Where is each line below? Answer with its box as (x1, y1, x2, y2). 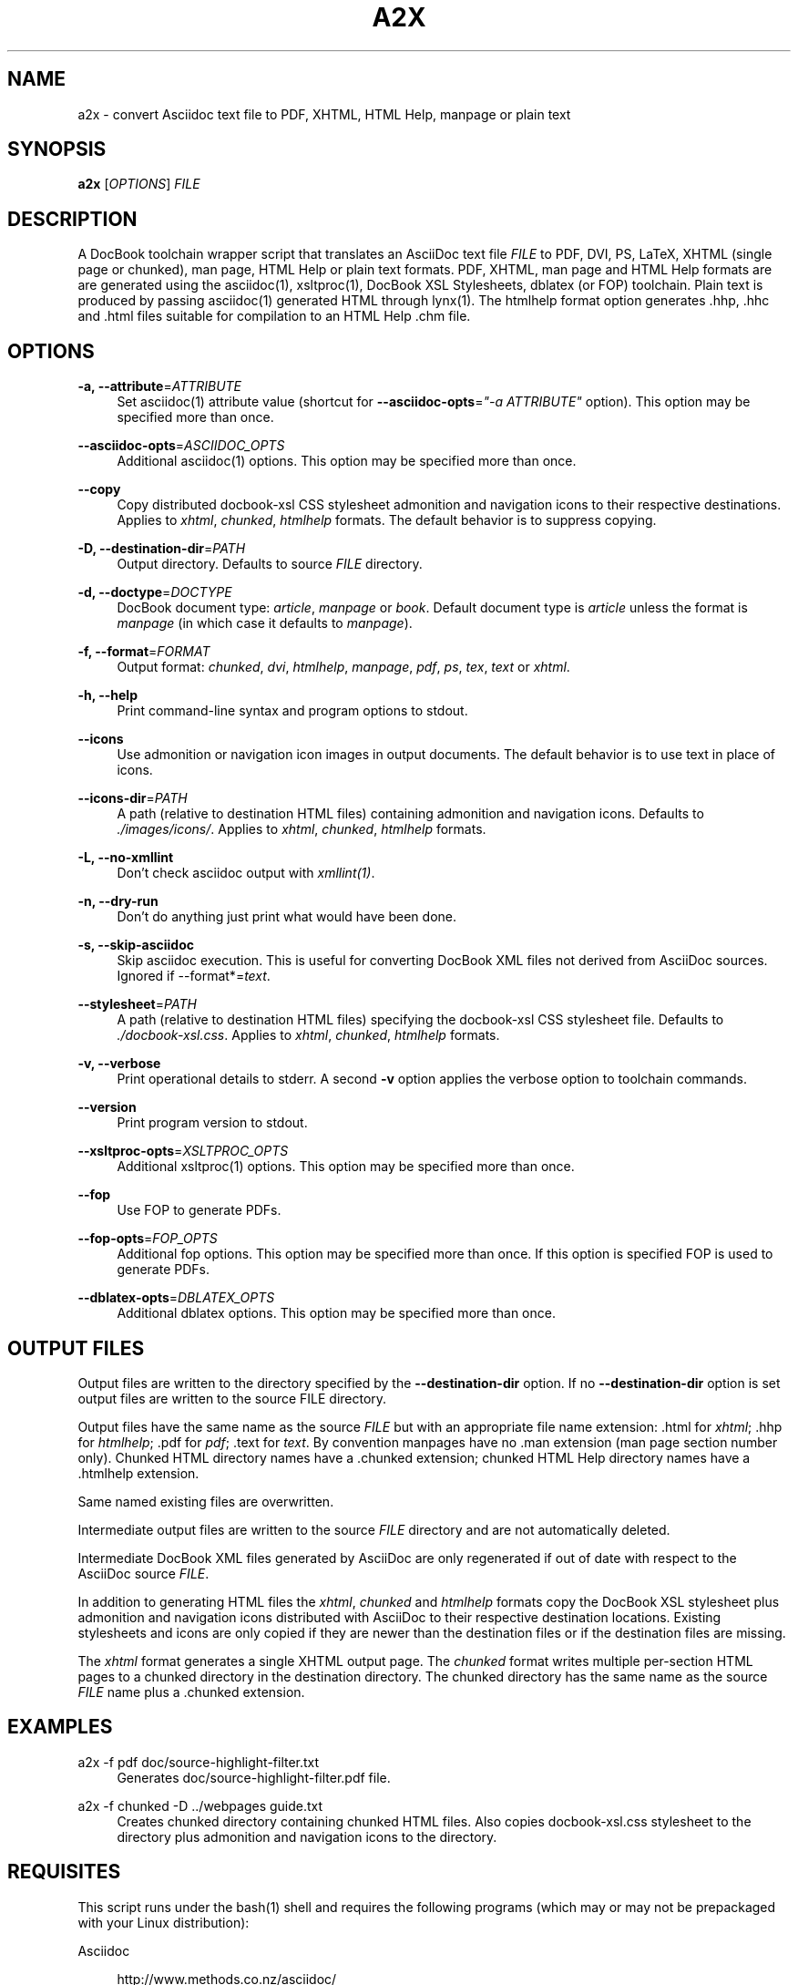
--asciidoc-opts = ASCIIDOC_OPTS (77, 437, 285, 454)
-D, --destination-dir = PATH (77, 540, 246, 557)
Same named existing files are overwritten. (77, 1493, 334, 1509)
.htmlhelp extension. (77, 1465, 199, 1481)
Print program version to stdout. (117, 1115, 308, 1131)
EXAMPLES (7, 1715, 113, 1739)
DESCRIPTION (7, 207, 138, 231)
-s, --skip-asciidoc (77, 937, 195, 953)
